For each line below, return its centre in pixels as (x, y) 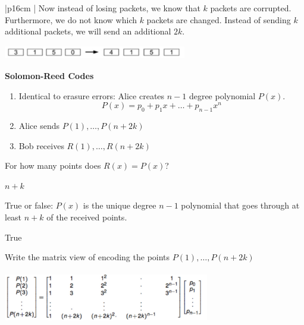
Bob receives (41, 145)
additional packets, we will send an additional (88, 31)
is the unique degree (120, 205)
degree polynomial (222, 95)
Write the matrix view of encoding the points (87, 257)
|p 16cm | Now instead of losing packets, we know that (103, 8)
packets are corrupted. (251, 8)
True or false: (29, 205)
